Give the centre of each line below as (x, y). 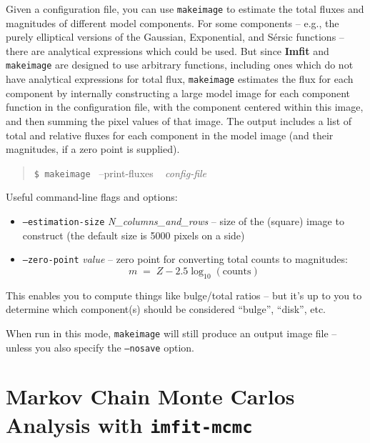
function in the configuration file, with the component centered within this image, (185, 107)
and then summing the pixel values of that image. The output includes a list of (179, 120)
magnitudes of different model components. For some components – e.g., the (172, 23)
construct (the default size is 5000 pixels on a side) (134, 235)
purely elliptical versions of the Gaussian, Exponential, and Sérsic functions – (175, 37)
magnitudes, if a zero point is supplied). (93, 149)
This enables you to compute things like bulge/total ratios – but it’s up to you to (184, 295)
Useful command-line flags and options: (92, 197)
